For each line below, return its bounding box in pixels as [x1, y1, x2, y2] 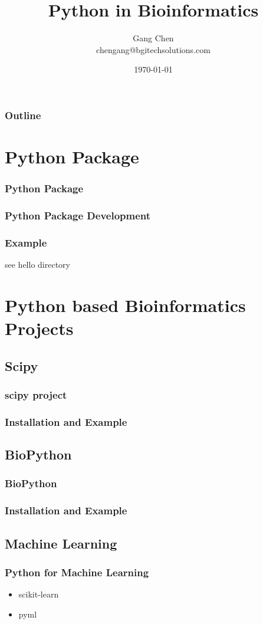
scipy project [5, 387, 67, 402]
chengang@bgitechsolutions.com [96, 43, 211, 55]
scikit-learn [18, 588, 59, 600]
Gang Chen [133, 32, 174, 44]
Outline [5, 107, 41, 122]
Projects [5, 316, 74, 340]
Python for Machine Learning [5, 564, 149, 579]
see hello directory [5, 258, 70, 271]
